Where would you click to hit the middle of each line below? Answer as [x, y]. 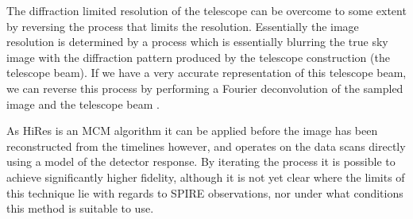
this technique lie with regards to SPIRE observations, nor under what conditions [205, 192]
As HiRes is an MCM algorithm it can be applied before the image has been [192, 131]
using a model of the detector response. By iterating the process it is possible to [201, 161]
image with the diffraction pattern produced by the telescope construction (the [198, 57]
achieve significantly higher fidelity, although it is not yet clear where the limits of [206, 177]
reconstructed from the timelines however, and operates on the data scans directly [206, 146]
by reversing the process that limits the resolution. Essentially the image [183, 26]
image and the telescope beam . [83, 104]
